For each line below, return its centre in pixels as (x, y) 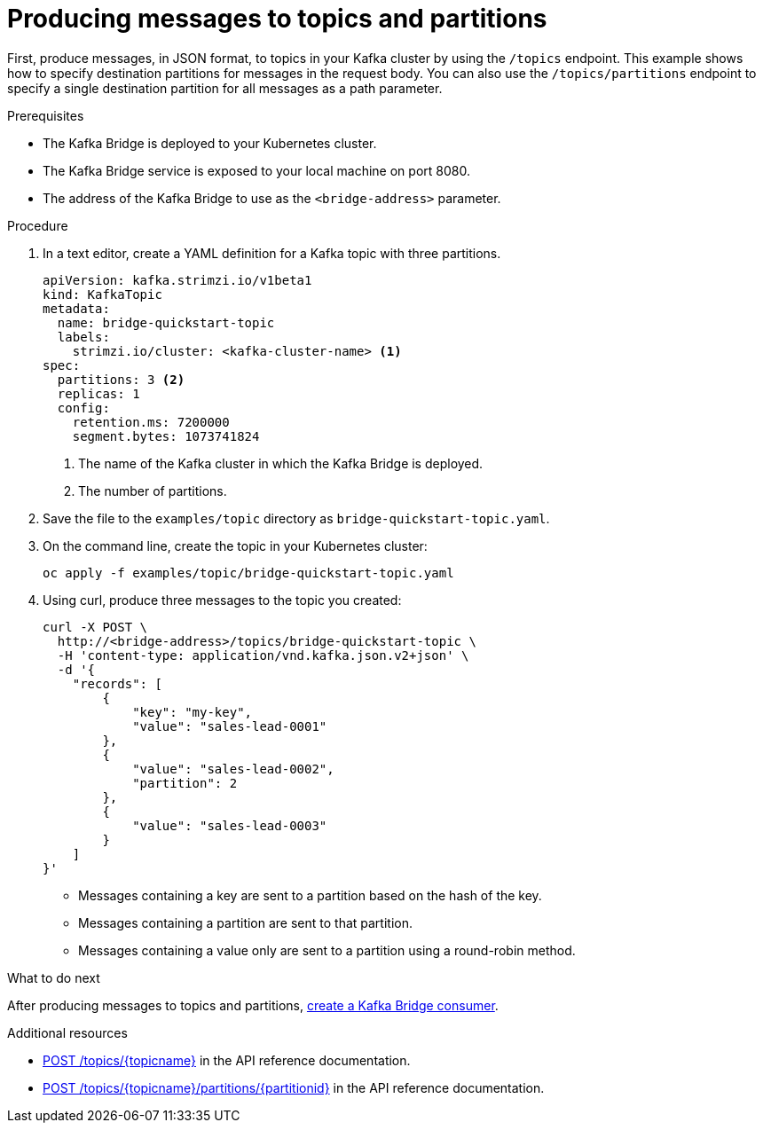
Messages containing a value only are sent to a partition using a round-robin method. (327, 950)
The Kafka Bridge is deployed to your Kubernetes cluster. (210, 143)
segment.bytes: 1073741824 (166, 436)
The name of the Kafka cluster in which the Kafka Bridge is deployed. (281, 463)
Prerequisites (46, 115)
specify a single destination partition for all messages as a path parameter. (225, 88)
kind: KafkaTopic (102, 294)
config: (83, 408)
